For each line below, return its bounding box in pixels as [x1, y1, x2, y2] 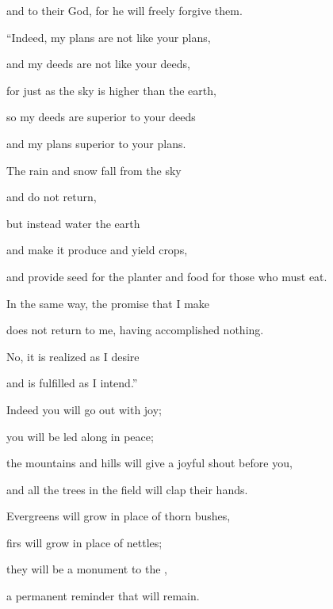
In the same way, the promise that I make [6, 295, 210, 311]
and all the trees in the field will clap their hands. [6, 481, 248, 497]
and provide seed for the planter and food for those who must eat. [6, 268, 327, 284]
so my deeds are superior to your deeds [6, 108, 196, 125]
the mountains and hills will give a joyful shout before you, [6, 455, 293, 471]
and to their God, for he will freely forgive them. [6, 2, 243, 18]
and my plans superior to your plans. [6, 135, 186, 151]
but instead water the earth [6, 215, 140, 231]
